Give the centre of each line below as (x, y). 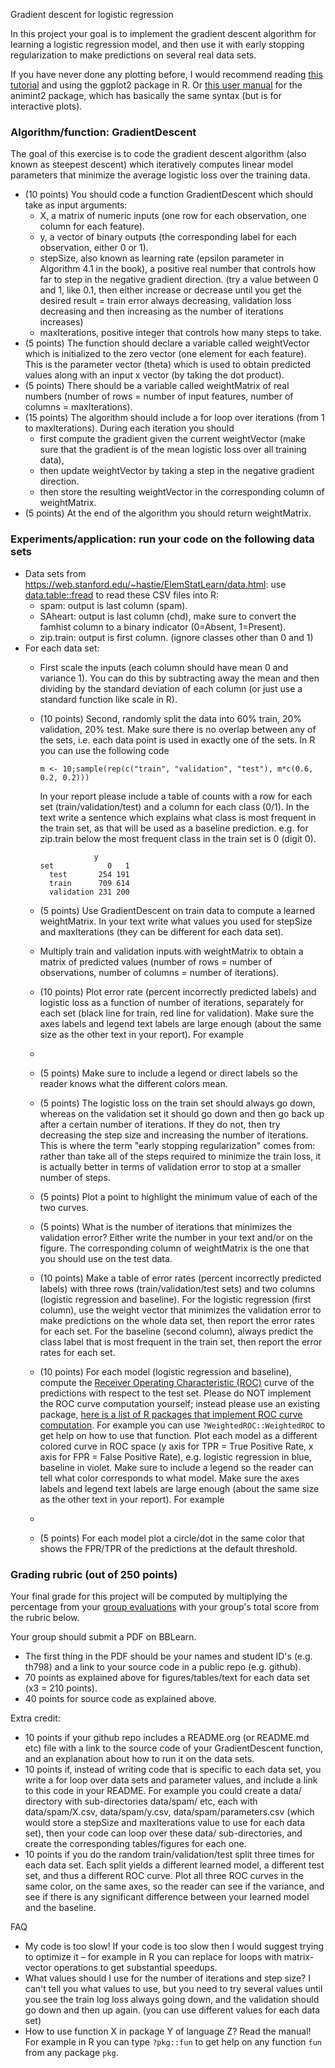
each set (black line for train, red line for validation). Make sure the (177, 1013)
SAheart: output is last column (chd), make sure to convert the (168, 616)
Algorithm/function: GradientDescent (103, 132)
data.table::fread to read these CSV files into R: (122, 595)
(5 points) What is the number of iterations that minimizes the (166, 1226)
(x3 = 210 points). (61, 1688)
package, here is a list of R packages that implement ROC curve (171, 1414)
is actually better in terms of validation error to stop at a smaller (170, 1166)
